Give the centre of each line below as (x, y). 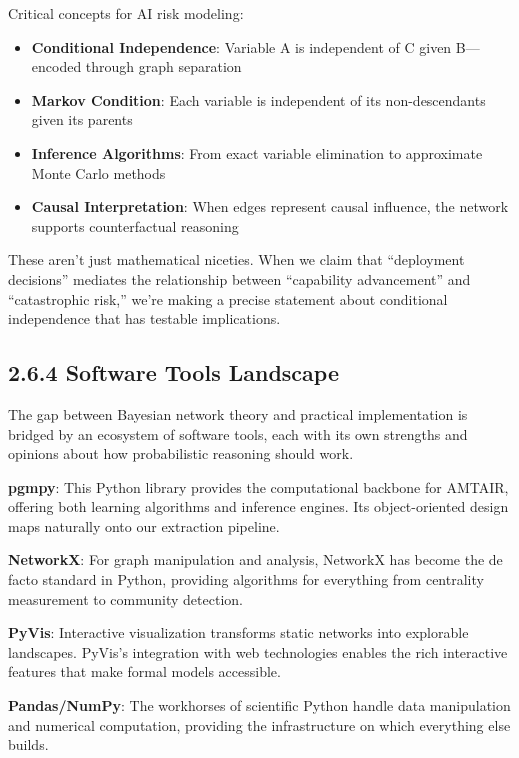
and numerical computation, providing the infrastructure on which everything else (259, 724)
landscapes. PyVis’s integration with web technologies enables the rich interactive (258, 651)
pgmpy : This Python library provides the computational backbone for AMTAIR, (258, 486)
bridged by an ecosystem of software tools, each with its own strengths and (238, 433)
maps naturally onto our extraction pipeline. (144, 525)
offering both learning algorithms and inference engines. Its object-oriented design (258, 506)
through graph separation (163, 66)
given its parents (82, 119)
